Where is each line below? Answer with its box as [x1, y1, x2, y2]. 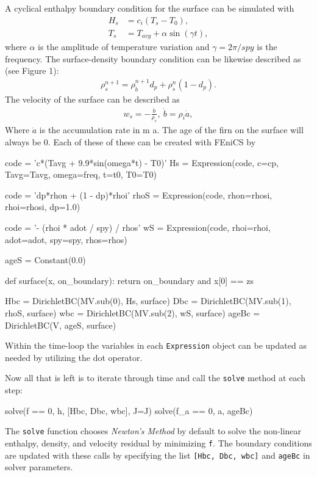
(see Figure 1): [5, 64, 59, 77]
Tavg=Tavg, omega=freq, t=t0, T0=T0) [5, 168, 157, 181]
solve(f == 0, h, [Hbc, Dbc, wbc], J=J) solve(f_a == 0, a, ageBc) [5, 404, 253, 417]
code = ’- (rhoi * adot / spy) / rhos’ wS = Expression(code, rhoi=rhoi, [5, 220, 271, 233]
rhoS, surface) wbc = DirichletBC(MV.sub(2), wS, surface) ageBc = [5, 306, 260, 319]
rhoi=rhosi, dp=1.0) [5, 200, 80, 213]
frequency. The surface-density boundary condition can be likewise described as [5, 52, 301, 65]
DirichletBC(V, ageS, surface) [5, 318, 116, 331]
